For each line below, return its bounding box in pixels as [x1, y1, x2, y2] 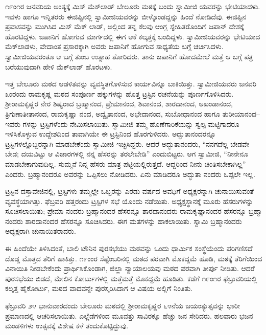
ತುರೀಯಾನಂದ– [222, 108, 260, 119]
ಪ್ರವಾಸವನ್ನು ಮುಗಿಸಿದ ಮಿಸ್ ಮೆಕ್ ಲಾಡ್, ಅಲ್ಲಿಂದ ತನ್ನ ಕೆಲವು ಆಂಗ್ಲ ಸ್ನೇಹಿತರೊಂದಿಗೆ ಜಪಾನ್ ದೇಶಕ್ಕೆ [5, 21, 244, 32]
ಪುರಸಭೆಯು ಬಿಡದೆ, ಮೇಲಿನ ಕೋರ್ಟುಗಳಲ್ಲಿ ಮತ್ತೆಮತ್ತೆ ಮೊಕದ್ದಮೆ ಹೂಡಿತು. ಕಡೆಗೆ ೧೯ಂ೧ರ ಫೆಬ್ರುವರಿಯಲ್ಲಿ [5, 273, 257, 283]
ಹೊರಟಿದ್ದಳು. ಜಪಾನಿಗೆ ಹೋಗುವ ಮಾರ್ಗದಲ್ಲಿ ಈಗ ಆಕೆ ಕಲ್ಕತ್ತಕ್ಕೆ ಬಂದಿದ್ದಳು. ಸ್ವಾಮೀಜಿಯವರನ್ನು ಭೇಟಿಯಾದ [5, 31, 260, 41]
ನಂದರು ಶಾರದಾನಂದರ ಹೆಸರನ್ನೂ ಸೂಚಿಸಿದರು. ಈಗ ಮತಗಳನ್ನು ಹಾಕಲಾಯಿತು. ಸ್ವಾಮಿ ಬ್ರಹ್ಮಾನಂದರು [5, 215, 242, 226]
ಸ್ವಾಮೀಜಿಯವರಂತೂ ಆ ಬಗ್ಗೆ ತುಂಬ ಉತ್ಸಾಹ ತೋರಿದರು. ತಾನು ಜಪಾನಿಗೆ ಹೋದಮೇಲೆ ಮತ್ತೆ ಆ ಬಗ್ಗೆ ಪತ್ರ [5, 51, 253, 61]
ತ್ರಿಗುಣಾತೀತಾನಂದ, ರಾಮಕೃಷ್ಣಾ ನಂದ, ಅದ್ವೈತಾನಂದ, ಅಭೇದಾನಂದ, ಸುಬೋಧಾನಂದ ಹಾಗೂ [5, 108, 221, 119]
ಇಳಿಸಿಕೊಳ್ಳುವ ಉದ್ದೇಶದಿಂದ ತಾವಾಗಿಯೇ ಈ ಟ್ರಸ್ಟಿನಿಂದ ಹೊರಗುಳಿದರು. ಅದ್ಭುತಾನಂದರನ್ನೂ [5, 128, 216, 139]
